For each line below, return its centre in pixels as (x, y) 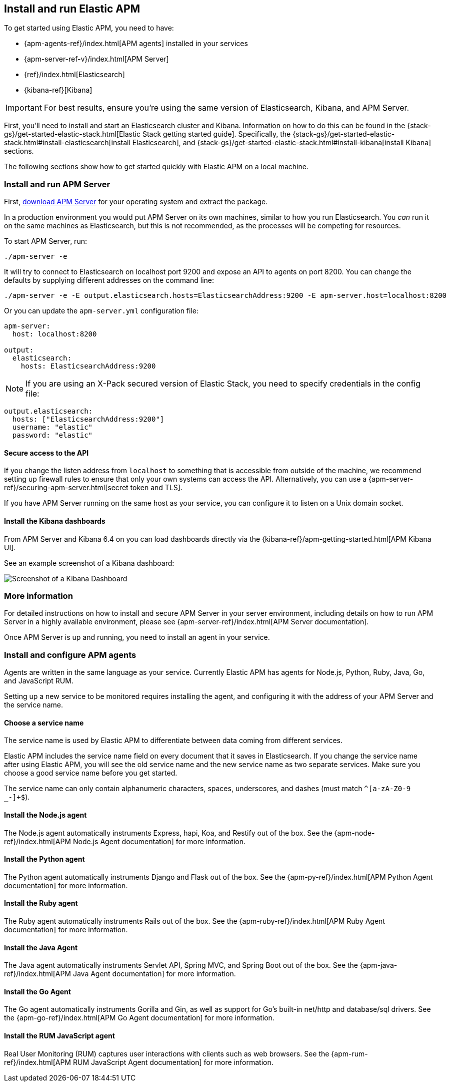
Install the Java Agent (41, 947)
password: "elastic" (52, 435)
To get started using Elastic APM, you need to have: (89, 28)
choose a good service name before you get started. (91, 773)
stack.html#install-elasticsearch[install (67, 143)
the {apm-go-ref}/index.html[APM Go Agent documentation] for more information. (139, 1018)
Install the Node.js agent (45, 815)
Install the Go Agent (37, 991)
